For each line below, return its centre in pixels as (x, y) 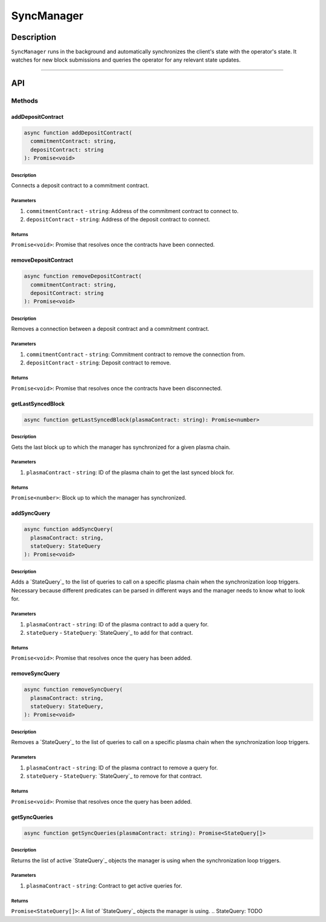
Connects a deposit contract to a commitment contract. (80, 186)
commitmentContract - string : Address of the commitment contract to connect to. (133, 211)
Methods (25, 101)
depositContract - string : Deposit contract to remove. (99, 363)
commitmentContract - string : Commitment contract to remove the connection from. (136, 354)
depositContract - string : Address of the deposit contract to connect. (118, 219)
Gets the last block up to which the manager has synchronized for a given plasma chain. (121, 447)
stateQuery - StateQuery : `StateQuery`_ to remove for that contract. (114, 776)
